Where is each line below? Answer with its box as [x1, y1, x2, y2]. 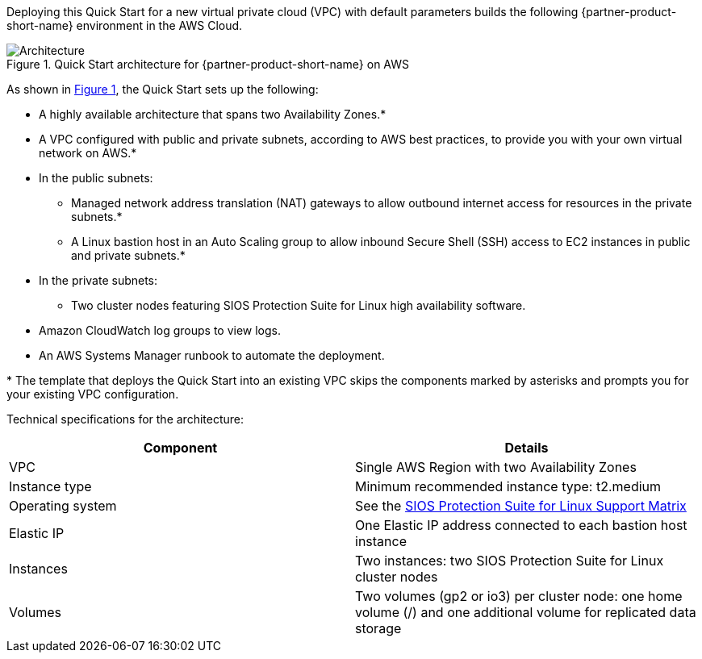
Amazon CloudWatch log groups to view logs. [39, 323, 282, 337]
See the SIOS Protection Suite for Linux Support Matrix [355, 498, 687, 514]
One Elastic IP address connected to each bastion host [355, 517, 687, 533]
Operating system [9, 498, 117, 514]
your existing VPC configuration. [6, 387, 179, 401]
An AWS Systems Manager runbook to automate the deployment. [39, 348, 385, 362]
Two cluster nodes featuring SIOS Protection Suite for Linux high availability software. [71, 298, 526, 312]
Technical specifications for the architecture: [6, 412, 244, 426]
